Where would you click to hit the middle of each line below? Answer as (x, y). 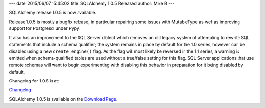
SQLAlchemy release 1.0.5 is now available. (53, 13)
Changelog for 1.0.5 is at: (34, 81)
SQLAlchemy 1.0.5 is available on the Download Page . (63, 99)
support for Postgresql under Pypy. (45, 28)
